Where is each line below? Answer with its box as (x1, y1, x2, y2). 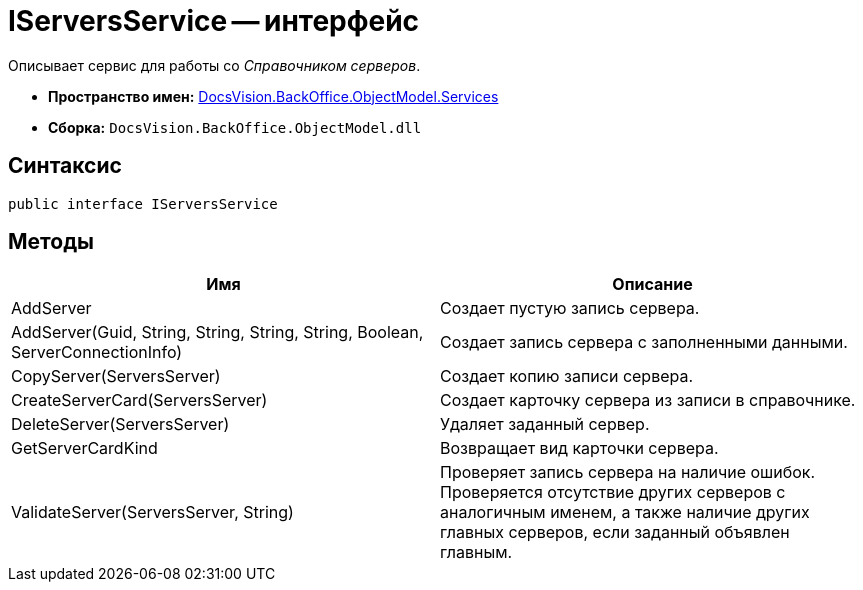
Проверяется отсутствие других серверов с (440, 482, 786, 503)
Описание (612, 274, 693, 295)
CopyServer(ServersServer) (11, 366, 221, 387)
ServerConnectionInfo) (11, 342, 183, 363)
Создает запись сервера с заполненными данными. (440, 332, 848, 353)
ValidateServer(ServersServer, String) (11, 502, 294, 523)
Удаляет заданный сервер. (440, 414, 650, 435)
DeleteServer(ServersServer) (11, 414, 230, 435)
